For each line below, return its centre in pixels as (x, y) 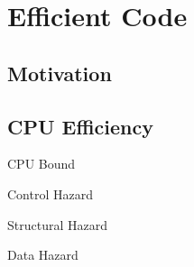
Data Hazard (43, 255)
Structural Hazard (57, 224)
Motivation (60, 73)
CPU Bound (42, 164)
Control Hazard (50, 193)
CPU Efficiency (80, 126)
